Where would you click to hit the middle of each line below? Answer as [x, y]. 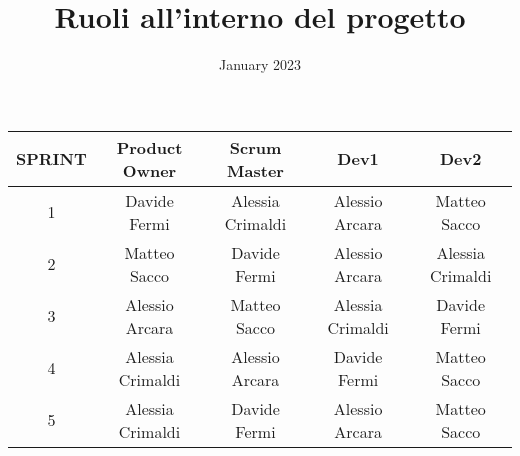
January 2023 [260, 64]
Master [255, 170]
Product [149, 147]
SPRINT [51, 159]
